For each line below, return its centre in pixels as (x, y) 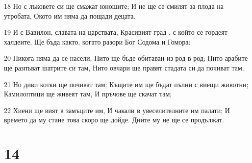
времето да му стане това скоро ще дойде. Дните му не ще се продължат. (114, 120)
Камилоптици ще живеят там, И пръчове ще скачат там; (88, 94)
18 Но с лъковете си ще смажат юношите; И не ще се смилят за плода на (114, 6)
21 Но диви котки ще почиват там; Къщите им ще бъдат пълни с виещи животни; (126, 84)
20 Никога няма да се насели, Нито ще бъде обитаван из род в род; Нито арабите (126, 58)
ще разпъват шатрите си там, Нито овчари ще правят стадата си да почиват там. (124, 67)
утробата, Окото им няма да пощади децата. (70, 15)
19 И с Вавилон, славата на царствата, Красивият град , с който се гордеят (116, 32)
